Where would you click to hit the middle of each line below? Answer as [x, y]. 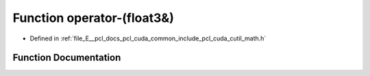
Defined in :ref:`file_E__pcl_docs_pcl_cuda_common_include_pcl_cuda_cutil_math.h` [148, 38]
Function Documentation [67, 58]
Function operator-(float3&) [93, 18]
